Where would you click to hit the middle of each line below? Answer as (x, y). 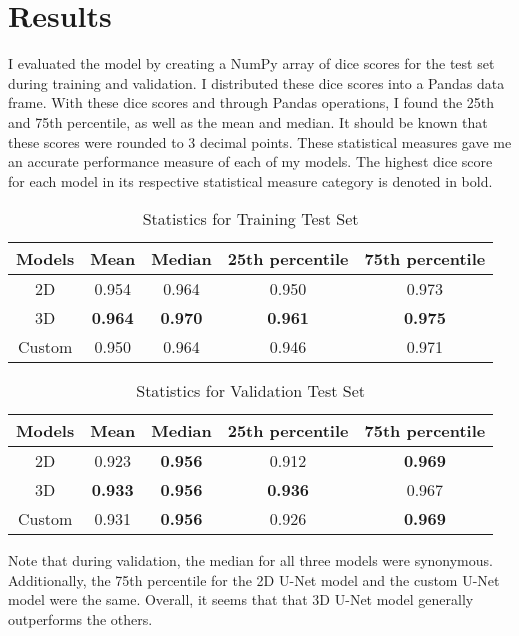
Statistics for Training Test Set (250, 219)
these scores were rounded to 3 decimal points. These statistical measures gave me (260, 141)
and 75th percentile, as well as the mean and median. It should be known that (248, 121)
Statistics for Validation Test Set (251, 391)
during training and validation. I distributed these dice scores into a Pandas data (256, 82)
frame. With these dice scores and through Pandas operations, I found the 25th (251, 102)
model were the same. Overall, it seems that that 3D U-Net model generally (241, 599)
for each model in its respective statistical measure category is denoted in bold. (250, 180)
